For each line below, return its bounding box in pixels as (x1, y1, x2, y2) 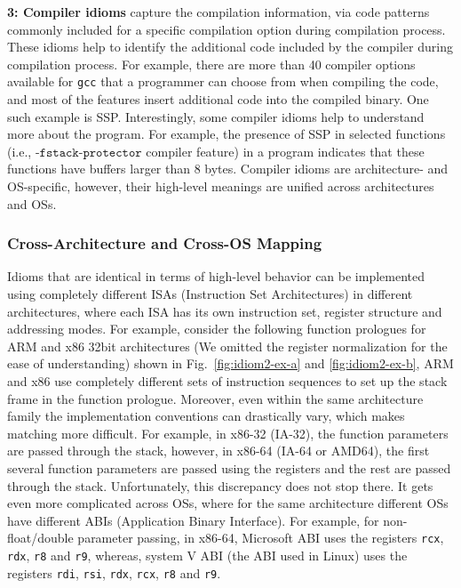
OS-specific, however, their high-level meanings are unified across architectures (7, 177, 434, 195)
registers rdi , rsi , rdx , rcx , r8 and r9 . (7, 563, 221, 582)
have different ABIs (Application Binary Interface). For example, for (7, 511, 379, 529)
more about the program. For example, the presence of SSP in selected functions (7, 125, 446, 143)
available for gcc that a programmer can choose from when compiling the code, (7, 72, 439, 91)
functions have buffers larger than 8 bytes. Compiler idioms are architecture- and (7, 159, 449, 178)
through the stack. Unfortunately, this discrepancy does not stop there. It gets (7, 476, 433, 495)
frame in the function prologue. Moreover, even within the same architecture (7, 389, 424, 407)
